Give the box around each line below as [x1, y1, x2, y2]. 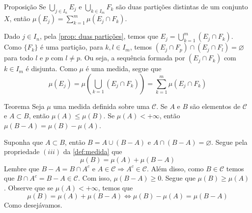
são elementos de [190, 101, 241, 111]
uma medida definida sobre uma [53, 101, 150, 111]
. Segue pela [211, 136, 248, 147]
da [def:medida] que [63, 146, 122, 157]
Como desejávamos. [4, 199, 62, 210]
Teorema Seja [4, 101, 45, 111]
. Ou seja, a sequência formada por [80, 53, 185, 63]
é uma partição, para [40, 42, 103, 52]
